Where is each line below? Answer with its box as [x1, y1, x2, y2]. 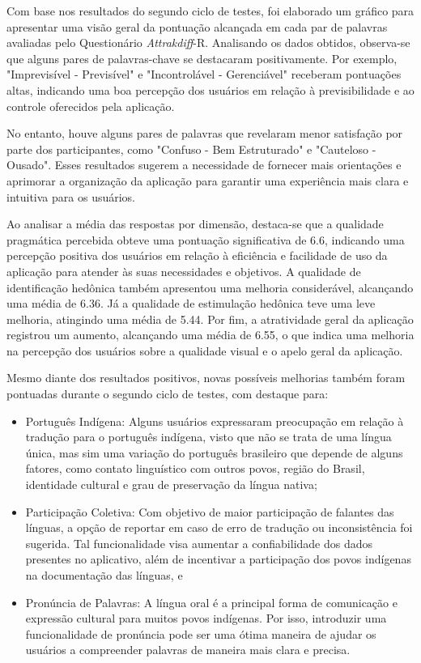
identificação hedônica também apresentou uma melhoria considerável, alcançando [6, 278, 414, 295]
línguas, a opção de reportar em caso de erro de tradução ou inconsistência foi [25, 519, 413, 536]
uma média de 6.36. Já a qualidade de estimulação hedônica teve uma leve [6, 295, 376, 312]
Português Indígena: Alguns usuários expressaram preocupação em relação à [25, 412, 404, 429]
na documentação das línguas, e [25, 567, 183, 583]
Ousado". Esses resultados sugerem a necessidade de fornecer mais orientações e [6, 156, 402, 173]
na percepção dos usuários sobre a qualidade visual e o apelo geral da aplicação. [6, 342, 403, 359]
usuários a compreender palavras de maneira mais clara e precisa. [25, 641, 351, 658]
